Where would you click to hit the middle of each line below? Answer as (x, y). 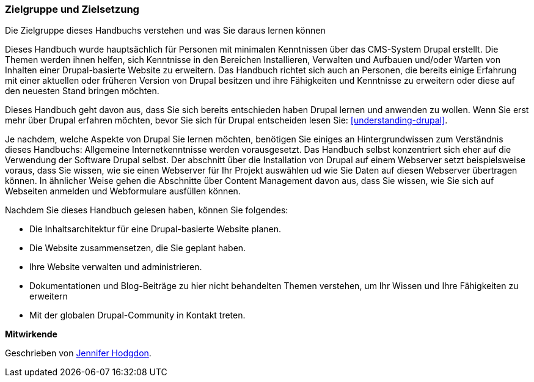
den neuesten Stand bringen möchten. (82, 91)
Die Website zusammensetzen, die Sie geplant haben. (138, 248)
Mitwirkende (31, 334)
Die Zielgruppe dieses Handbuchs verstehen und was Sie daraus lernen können (165, 31)
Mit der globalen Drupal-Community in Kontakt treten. (137, 315)
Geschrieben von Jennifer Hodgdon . (78, 353)
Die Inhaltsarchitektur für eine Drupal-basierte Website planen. (155, 229)
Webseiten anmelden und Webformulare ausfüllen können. (123, 191)
